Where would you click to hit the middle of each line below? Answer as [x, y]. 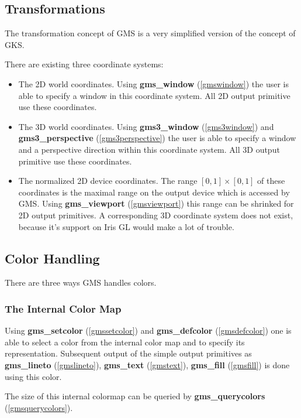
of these [271, 181]
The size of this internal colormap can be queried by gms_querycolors [135, 396]
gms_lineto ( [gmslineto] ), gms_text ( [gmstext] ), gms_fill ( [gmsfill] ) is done [147, 364]
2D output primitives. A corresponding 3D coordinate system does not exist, [156, 215]
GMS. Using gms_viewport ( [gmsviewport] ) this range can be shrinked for [156, 203]
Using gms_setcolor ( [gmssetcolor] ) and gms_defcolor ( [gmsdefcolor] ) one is [148, 330]
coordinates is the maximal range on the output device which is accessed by [154, 192]
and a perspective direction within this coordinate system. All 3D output [149, 149]
